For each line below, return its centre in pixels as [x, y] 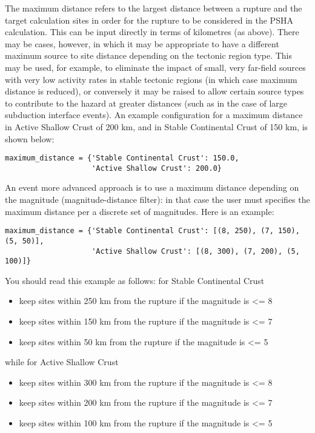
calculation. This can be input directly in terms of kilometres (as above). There [152, 32]
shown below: [30, 138]
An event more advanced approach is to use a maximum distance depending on [152, 187]
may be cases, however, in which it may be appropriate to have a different [142, 43]
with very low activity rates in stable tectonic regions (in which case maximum [151, 79]
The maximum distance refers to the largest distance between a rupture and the [154, 8]
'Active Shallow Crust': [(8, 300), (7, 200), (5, [196, 251]
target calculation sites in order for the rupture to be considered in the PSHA [149, 20]
